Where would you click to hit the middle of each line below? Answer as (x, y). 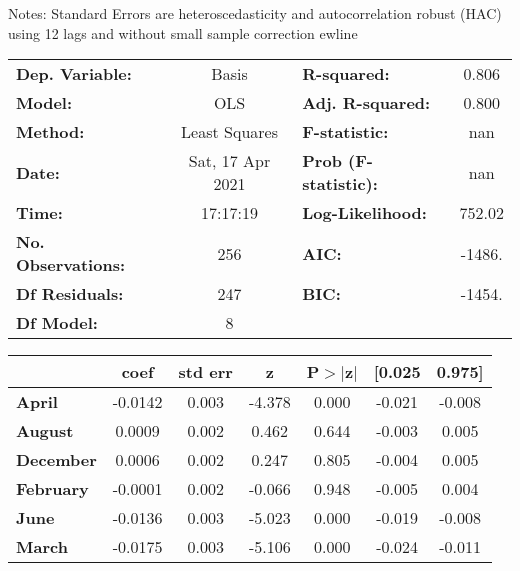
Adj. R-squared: (366, 103)
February (52, 489)
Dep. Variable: (74, 74)
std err (205, 372)
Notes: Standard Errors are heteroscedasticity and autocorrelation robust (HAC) (255, 13)
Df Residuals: (70, 294)
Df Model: (57, 323)
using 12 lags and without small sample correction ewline (183, 32)
